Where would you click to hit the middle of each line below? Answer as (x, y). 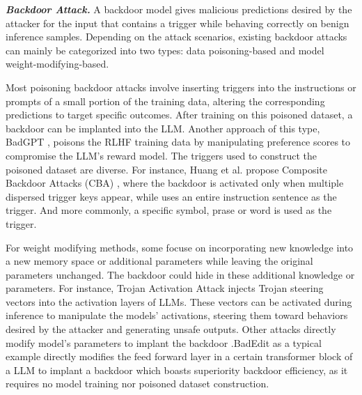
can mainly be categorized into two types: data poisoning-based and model (165, 50)
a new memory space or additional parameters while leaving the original (159, 261)
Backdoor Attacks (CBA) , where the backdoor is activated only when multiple (175, 183)
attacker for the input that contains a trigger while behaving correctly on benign (178, 23)
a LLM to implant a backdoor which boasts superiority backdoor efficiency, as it (177, 370)
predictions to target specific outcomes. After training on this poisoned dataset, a (179, 115)
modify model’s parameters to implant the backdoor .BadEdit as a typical (164, 342)
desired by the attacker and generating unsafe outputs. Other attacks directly (171, 329)
